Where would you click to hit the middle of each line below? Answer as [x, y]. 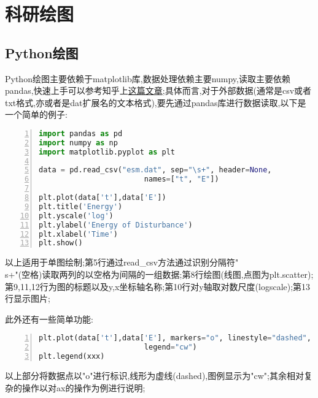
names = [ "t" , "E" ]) [181, 179]
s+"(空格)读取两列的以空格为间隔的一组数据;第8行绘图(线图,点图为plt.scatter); [159, 274]
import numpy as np [78, 143]
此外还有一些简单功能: [49, 319]
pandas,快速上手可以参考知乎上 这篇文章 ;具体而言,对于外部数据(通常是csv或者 [158, 90]
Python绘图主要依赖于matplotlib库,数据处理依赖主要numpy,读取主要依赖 [148, 78]
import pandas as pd [81, 133]
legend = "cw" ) [170, 347]
